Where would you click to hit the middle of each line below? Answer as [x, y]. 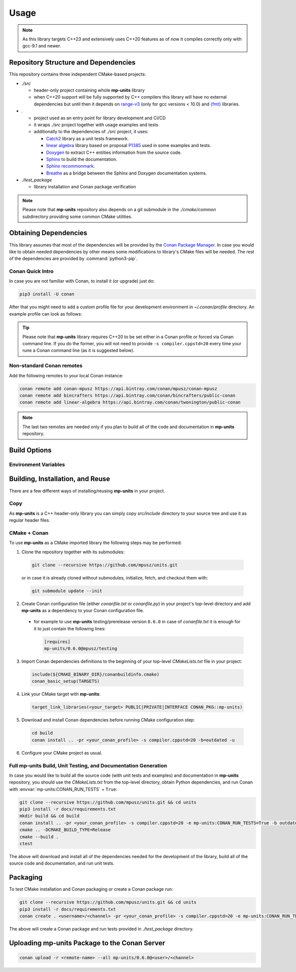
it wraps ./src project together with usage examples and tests [96, 125]
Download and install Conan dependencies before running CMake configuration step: [108, 720]
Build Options [30, 450]
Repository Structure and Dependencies [72, 62]
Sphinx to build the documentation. [82, 159]
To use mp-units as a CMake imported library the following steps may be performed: [95, 543]
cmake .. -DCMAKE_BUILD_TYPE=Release [65, 830]
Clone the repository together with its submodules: [73, 552]
